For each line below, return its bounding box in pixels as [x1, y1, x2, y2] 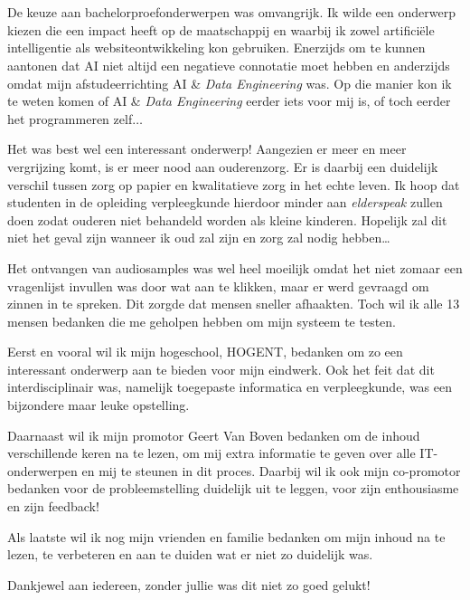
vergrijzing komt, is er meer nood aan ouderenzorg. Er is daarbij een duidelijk [7, 157, 438, 176]
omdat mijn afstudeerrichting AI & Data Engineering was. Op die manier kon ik [7, 73, 452, 92]
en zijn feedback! [7, 497, 99, 516]
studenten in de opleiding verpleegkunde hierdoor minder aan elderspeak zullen [7, 193, 443, 212]
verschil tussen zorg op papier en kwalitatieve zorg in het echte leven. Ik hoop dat [7, 175, 460, 194]
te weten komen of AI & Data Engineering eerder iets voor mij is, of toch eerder [7, 91, 451, 110]
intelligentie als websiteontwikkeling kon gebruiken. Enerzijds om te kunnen [7, 38, 426, 57]
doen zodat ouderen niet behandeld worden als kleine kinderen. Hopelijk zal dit [7, 210, 447, 229]
